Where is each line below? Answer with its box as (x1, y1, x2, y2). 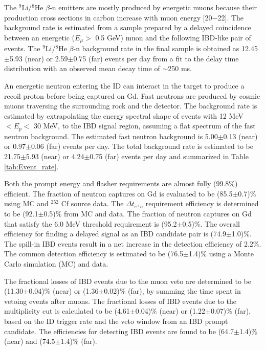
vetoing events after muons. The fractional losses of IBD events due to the (4, 295, 236, 306)
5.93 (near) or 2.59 (9, 53, 68, 63)
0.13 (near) (223, 130, 258, 141)
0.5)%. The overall (182, 218, 240, 229)
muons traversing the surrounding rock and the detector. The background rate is (4, 100, 257, 111)
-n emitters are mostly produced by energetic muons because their (50, 2, 257, 12)
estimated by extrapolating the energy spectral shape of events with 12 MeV (4, 110, 244, 121)
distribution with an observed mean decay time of (4, 63, 160, 74)
